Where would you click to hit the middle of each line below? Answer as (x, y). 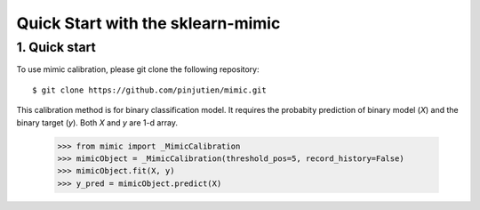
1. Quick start (56, 47)
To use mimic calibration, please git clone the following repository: (138, 69)
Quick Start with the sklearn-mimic (148, 23)
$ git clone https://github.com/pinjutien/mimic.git (149, 90)
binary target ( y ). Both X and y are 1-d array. (97, 122)
